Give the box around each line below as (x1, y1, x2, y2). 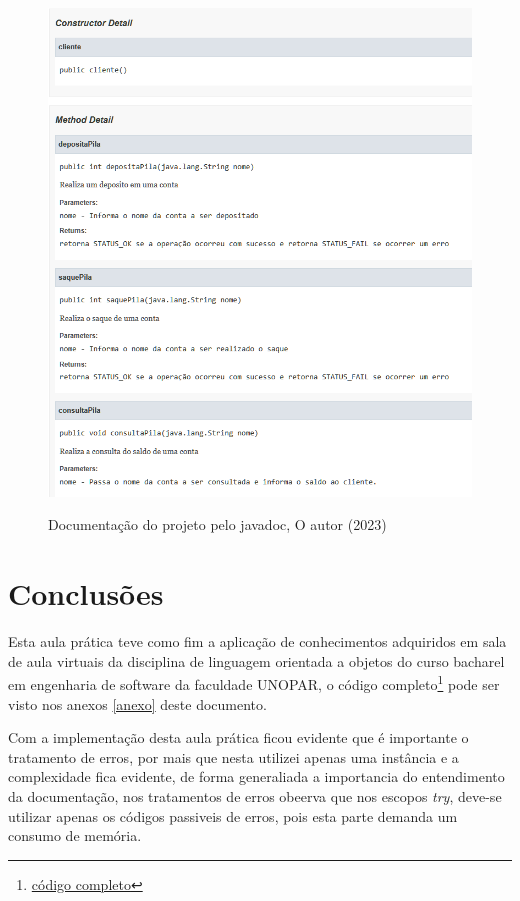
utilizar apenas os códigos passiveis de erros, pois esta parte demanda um (8, 805, 458, 826)
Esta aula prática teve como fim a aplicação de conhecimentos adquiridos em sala (8, 631, 507, 652)
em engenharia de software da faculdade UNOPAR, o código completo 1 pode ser (8, 671, 500, 695)
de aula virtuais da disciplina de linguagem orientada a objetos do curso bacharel (8, 650, 505, 671)
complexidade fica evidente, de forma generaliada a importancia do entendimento (8, 766, 505, 787)
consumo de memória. (8, 825, 142, 846)
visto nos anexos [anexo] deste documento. (8, 693, 267, 714)
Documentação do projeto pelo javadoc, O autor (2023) (48, 514, 387, 535)
